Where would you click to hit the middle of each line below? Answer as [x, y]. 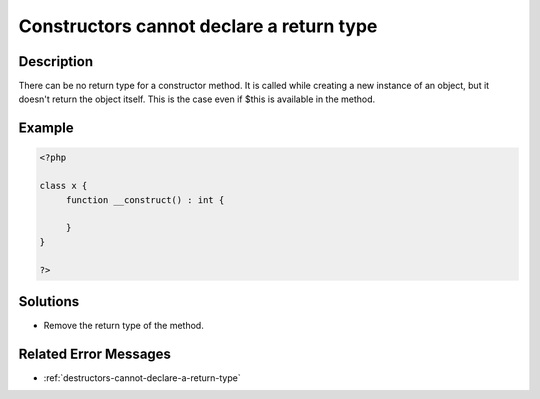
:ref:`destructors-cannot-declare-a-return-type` [142, 377]
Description [56, 61]
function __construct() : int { [145, 199]
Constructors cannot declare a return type [198, 26]
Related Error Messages [95, 353]
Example [46, 128]
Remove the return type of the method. [123, 326]
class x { [63, 186]
